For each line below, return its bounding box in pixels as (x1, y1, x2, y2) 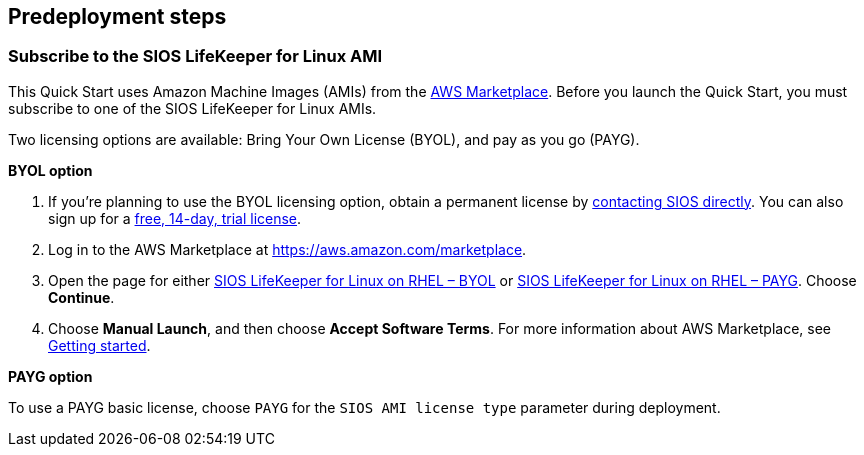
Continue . (48, 288, 115, 306)
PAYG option (8, 367, 93, 385)
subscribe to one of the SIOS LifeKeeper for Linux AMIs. (8, 99, 377, 117)
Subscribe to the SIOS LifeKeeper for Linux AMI (8, 46, 383, 67)
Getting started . (48, 336, 151, 354)
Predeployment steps (8, 4, 227, 29)
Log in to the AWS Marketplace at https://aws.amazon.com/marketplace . (48, 240, 527, 258)
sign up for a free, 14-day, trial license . (48, 209, 302, 227)
